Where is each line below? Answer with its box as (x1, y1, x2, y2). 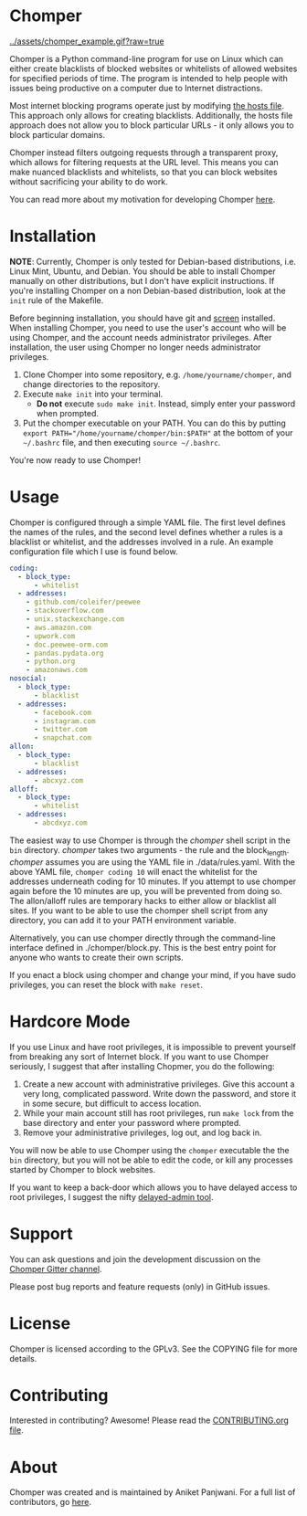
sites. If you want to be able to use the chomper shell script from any (9, 905, 269, 916)
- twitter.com (33, 725, 89, 734)
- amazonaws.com (26, 666, 89, 675)
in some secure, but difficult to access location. (22, 1098, 202, 1109)
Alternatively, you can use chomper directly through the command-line (9, 932, 276, 943)
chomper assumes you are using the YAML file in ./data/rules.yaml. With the (9, 856, 295, 868)
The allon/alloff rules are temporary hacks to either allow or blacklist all (9, 895, 277, 906)
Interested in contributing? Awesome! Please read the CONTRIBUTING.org (9, 1415, 290, 1426)
